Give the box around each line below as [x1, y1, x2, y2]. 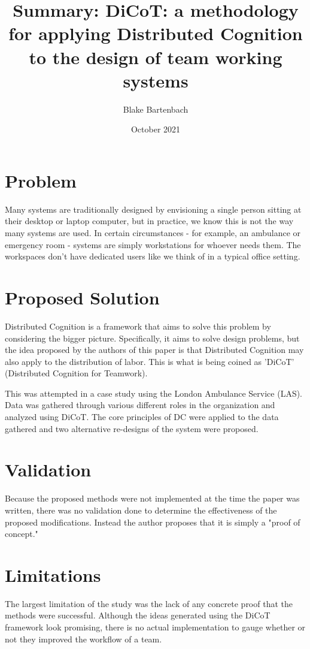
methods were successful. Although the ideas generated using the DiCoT [5, 609, 271, 621]
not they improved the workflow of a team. [5, 632, 162, 645]
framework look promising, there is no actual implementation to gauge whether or [5, 621, 306, 633]
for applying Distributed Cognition [8, 21, 303, 46]
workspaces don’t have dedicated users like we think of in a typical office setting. [5, 250, 300, 262]
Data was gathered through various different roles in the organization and [5, 399, 275, 411]
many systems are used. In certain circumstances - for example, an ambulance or [5, 227, 301, 239]
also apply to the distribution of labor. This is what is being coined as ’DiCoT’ [5, 355, 294, 367]
